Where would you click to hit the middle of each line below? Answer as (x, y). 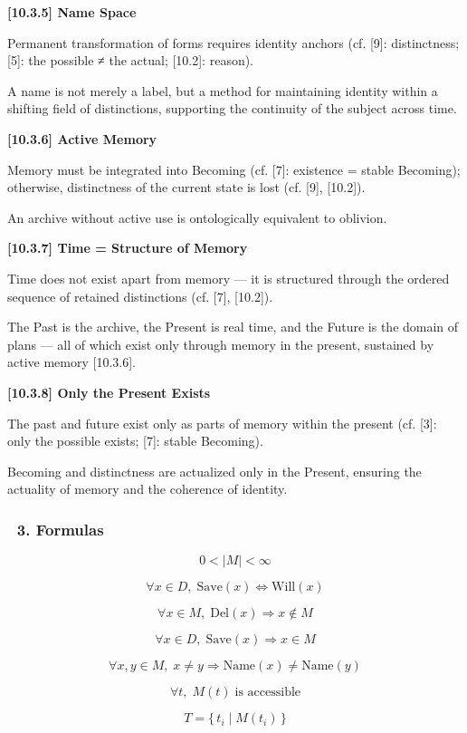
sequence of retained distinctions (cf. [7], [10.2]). (140, 296)
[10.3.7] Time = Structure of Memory (128, 248)
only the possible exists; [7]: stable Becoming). (135, 441)
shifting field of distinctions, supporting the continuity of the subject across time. (232, 108)
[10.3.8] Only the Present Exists (109, 392)
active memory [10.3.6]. (71, 362)
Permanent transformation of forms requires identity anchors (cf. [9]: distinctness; (233, 42)
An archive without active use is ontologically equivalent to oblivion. (197, 217)
